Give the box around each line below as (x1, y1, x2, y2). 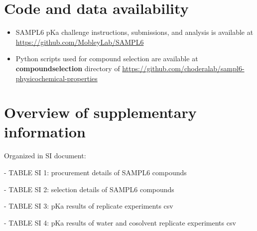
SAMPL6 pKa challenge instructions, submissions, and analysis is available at (15, 27, 254, 37)
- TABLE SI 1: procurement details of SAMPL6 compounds (4, 167, 187, 177)
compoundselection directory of (15, 63, 120, 73)
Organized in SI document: (4, 150, 86, 161)
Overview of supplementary (4, 102, 197, 122)
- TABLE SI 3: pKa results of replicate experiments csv (4, 201, 173, 211)
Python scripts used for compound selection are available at (15, 53, 198, 64)
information (4, 121, 86, 142)
